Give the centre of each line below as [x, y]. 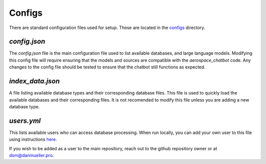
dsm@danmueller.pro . [32, 155]
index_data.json [34, 81]
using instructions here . [33, 139]
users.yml [25, 121]
